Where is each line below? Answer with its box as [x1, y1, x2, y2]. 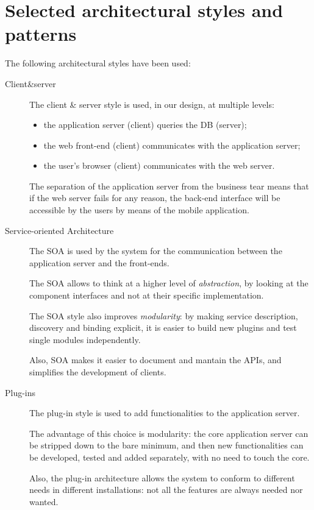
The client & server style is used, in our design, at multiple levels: [29, 97, 274, 110]
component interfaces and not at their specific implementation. [29, 289, 264, 302]
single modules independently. [29, 333, 141, 345]
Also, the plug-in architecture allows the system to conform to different [29, 471, 295, 484]
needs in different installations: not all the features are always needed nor [29, 483, 303, 496]
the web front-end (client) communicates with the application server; [43, 138, 301, 151]
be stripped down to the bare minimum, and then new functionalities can [29, 439, 304, 452]
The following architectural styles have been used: [5, 57, 191, 69]
